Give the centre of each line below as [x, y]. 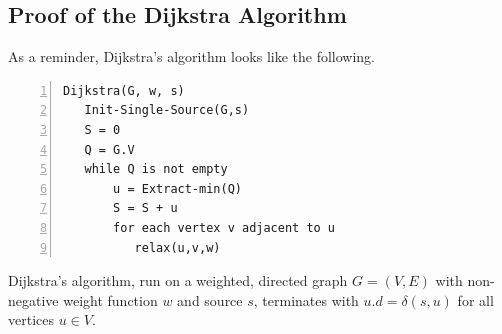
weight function [110, 299]
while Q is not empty [156, 169]
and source [210, 299]
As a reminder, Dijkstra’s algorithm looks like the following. [192, 56]
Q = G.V [109, 149]
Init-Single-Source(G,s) [167, 110]
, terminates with [306, 299]
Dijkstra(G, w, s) [124, 90]
